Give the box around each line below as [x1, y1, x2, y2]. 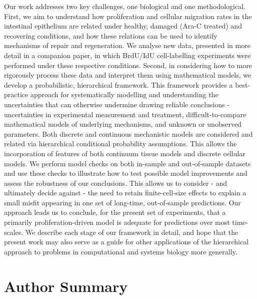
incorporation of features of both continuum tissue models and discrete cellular [4, 148, 245, 158]
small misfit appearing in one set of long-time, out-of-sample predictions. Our [4, 197, 241, 207]
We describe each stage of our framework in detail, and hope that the [25, 226, 238, 237]
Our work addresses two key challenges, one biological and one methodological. [4, 1, 246, 11]
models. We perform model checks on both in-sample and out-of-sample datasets [4, 158, 251, 168]
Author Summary [4, 275, 128, 296]
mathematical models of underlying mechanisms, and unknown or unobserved [4, 119, 241, 129]
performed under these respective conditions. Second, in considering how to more [4, 60, 252, 70]
